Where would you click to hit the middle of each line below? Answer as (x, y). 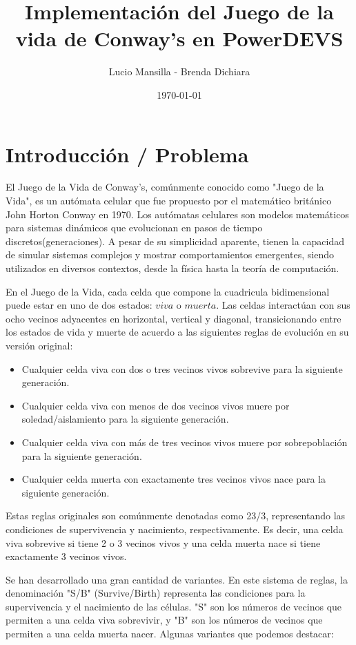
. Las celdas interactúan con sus (283, 305)
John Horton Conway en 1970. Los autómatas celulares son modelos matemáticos (177, 214)
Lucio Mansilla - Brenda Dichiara (179, 71)
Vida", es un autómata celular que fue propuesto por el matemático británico (169, 201)
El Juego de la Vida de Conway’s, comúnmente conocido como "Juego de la (165, 187)
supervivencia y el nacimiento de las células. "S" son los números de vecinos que (174, 606)
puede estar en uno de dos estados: (79, 305)
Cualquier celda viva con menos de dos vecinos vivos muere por (156, 405)
